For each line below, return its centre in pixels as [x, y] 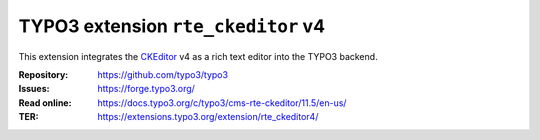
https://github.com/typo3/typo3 [163, 74]
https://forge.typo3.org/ [146, 89]
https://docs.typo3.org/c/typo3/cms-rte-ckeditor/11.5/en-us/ [222, 102]
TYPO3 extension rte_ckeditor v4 [171, 26]
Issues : [34, 89]
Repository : [43, 74]
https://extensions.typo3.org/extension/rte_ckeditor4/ [208, 117]
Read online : [45, 102]
